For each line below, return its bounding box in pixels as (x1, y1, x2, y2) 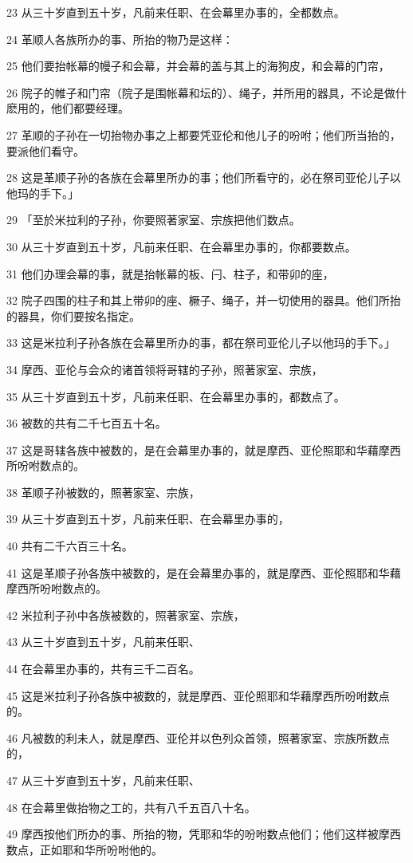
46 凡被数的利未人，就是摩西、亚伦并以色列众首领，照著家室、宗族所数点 (6, 729, 390, 746)
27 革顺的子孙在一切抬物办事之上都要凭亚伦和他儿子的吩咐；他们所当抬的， (6, 126, 401, 143)
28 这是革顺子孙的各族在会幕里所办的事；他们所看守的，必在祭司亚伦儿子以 (6, 169, 401, 186)
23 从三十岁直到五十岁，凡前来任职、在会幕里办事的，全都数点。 (6, 4, 345, 20)
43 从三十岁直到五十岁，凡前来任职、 (6, 633, 200, 650)
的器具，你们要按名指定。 (6, 307, 140, 324)
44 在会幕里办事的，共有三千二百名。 (6, 660, 200, 677)
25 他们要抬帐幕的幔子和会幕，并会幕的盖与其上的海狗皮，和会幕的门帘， (6, 57, 390, 74)
